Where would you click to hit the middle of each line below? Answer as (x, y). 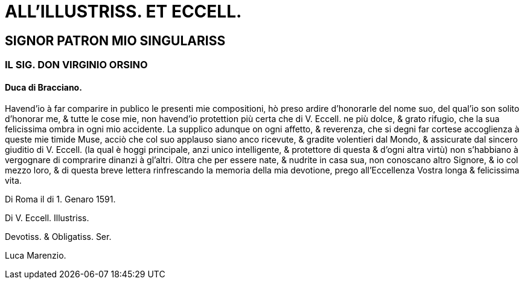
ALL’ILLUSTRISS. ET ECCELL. (123, 11)
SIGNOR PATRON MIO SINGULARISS (115, 40)
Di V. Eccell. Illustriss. (47, 218)
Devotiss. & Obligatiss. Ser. (58, 237)
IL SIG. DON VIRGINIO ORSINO (76, 65)
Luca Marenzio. (36, 256)
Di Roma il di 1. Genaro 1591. (60, 199)
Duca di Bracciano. (43, 87)
